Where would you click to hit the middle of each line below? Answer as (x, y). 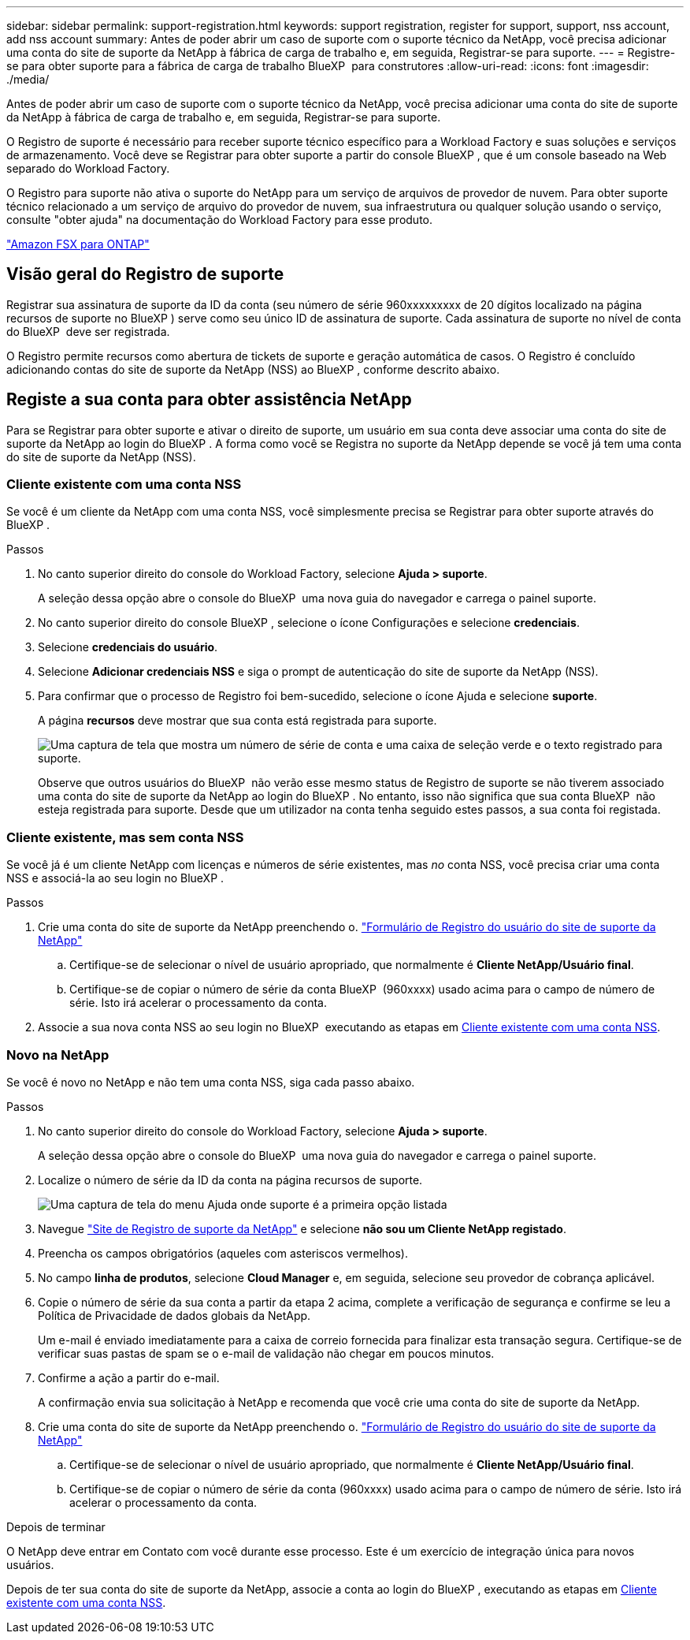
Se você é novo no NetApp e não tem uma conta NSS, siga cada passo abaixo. (211, 1082)
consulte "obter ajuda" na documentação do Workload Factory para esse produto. (220, 220)
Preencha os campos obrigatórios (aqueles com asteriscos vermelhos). (223, 1253)
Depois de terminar (56, 1526)
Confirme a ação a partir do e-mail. (129, 1377)
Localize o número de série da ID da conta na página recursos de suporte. (230, 1180)
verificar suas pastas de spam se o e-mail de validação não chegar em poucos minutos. (266, 1353)
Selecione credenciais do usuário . (128, 647)
